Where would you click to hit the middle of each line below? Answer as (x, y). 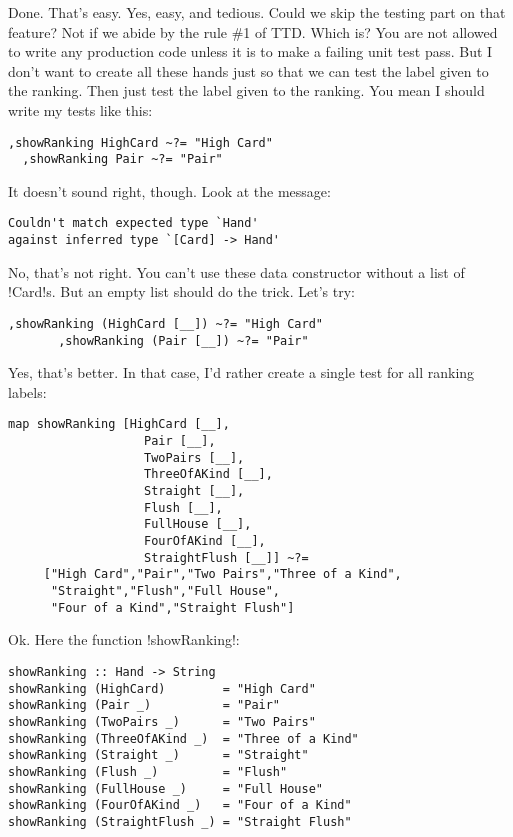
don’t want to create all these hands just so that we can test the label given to (248, 70)
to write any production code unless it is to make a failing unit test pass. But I (250, 51)
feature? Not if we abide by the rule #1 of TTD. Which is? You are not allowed (253, 31)
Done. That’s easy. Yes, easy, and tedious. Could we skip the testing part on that (257, 12)
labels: (27, 391)
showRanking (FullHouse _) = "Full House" (165, 788)
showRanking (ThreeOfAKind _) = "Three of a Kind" (183, 738)
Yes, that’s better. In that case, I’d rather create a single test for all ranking (241, 372)
